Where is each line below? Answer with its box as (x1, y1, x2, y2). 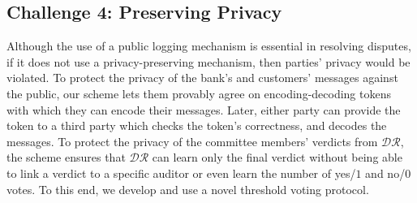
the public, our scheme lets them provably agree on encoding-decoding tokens (6, 84, 391, 101)
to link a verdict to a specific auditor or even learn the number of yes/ (6, 164, 356, 181)
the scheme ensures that (6, 149, 126, 166)
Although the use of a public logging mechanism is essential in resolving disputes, (6, 37, 411, 54)
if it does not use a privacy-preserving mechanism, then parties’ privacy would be (6, 53, 411, 70)
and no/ (365, 164, 406, 181)
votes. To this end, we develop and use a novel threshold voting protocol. (6, 180, 369, 197)
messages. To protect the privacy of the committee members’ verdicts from (6, 132, 378, 149)
